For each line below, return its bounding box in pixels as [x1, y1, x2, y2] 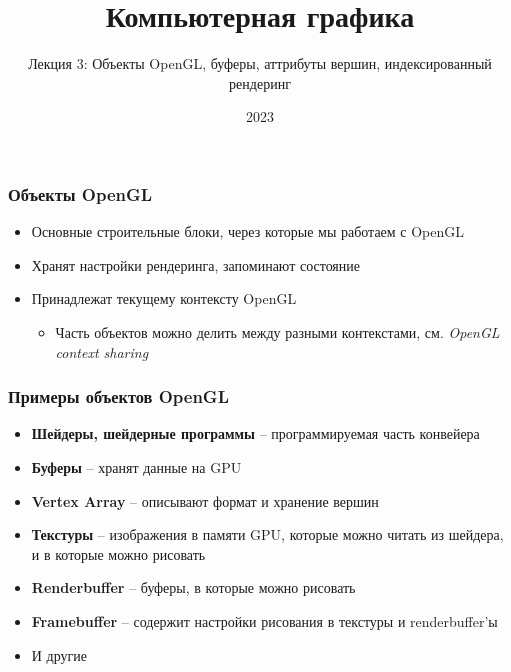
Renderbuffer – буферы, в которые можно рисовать [31, 577, 356, 598]
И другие [31, 644, 87, 665]
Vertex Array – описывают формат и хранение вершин [31, 490, 379, 511]
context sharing [55, 341, 149, 362]
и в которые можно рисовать [31, 543, 206, 564]
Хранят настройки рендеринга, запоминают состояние [31, 254, 361, 275]
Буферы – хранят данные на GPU [31, 456, 242, 477]
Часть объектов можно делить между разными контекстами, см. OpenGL [55, 321, 500, 342]
